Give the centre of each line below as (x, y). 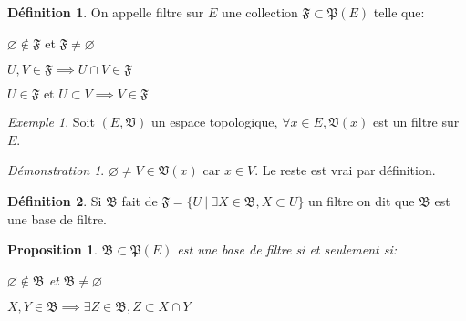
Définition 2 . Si (55, 200)
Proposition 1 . (52, 249)
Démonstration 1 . (56, 170)
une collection (259, 12)
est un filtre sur (416, 122)
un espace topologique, (214, 122)
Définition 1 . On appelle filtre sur (106, 12)
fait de (140, 200)
